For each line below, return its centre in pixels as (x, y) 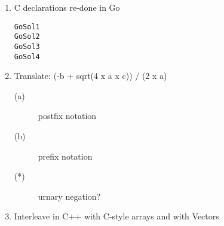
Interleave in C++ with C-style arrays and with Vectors (116, 216)
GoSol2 (27, 37)
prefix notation (65, 156)
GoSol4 (27, 56)
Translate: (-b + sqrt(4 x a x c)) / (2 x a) (90, 76)
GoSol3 (27, 46)
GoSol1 (27, 27)
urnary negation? (69, 196)
